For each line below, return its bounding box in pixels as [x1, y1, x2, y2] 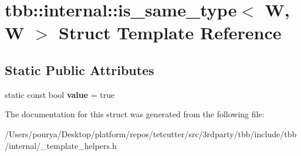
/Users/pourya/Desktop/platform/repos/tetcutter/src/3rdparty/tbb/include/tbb [5, 127, 297, 140]
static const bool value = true [5, 88, 115, 100]
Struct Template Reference [59, 21, 282, 45]
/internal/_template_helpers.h [5, 139, 117, 151]
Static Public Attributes [5, 60, 154, 79]
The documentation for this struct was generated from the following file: [5, 108, 265, 120]
